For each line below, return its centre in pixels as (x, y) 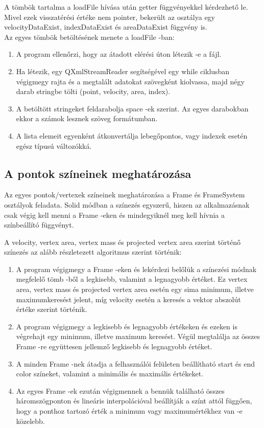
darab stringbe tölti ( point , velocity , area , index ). (93, 91)
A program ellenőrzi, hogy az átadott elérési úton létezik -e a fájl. (119, 54)
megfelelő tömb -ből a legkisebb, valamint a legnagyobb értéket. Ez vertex (132, 279)
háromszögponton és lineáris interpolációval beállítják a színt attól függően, (134, 401)
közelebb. (30, 421)
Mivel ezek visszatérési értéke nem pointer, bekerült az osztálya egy (110, 17)
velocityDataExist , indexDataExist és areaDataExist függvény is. (106, 27)
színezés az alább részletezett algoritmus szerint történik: (93, 252)
